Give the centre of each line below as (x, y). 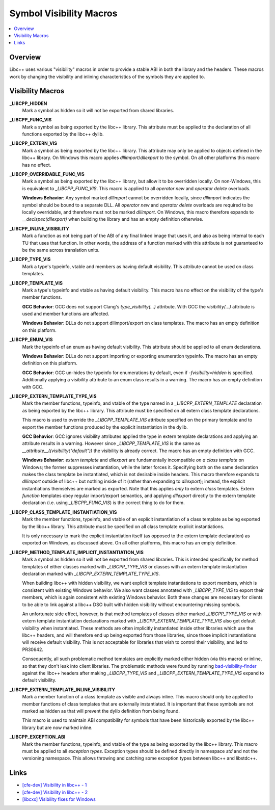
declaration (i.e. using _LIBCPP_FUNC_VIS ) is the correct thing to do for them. (104, 503)
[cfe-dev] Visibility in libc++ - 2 (55, 792)
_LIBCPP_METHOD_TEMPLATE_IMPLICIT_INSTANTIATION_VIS (76, 552)
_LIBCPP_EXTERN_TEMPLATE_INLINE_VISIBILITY (62, 689)
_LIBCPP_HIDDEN (28, 103)
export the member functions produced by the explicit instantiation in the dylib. (105, 427)
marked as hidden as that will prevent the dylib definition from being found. (101, 711)
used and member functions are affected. (66, 314)
